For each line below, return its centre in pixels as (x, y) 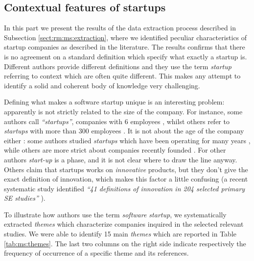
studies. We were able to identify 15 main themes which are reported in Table (120, 234)
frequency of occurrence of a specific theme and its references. (96, 253)
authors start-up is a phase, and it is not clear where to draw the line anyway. (121, 159)
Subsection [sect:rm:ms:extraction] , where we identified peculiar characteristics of (126, 37)
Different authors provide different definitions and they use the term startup (118, 66)
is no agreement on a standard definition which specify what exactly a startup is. (126, 56)
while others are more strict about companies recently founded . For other (115, 150)
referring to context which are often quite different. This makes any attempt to (122, 76)
